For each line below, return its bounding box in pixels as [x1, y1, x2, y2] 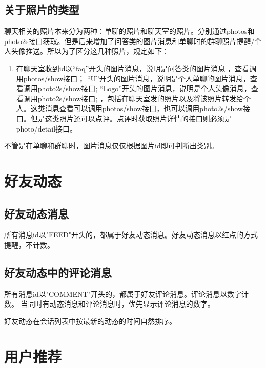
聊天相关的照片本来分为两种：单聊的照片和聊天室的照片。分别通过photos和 [4, 26, 255, 36]
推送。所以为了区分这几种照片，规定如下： [25, 46, 169, 56]
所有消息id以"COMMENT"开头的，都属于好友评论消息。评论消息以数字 [4, 288, 241, 299]
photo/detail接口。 [16, 123, 77, 134]
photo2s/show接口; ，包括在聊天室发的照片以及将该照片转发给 [37, 93, 243, 103]
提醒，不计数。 [4, 239, 54, 250]
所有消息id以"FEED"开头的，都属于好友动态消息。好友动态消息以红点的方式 [4, 229, 258, 240]
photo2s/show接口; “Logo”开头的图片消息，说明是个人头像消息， [37, 83, 251, 94]
